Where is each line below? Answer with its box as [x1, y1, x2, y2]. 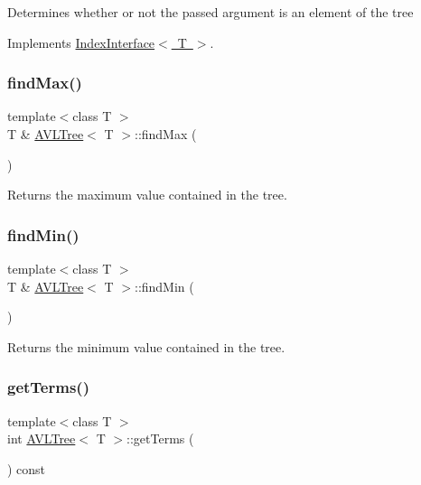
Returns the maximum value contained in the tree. [7, 185, 287, 204]
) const [7, 459, 46, 478]
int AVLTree [7, 429, 76, 448]
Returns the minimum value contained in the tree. [7, 337, 285, 356]
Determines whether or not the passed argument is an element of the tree [7, 3, 414, 21]
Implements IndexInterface [7, 33, 155, 51]
